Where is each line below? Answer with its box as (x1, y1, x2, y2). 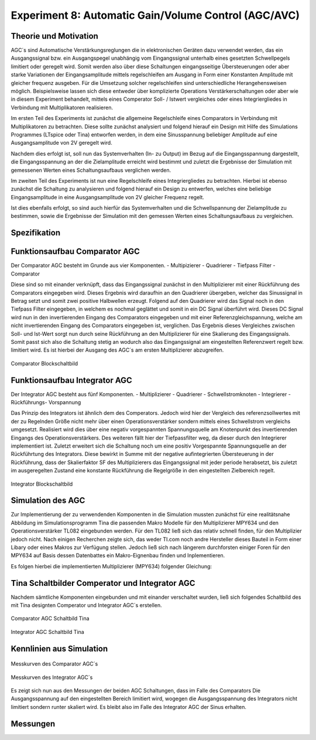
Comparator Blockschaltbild (11, 360, 78, 367)
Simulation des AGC (11, 496, 85, 506)
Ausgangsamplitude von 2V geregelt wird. (11, 139, 112, 146)
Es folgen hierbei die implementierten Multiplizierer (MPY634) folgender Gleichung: (11, 562, 212, 570)
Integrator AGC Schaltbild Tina (11, 628, 84, 635)
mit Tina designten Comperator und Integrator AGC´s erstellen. (11, 602, 162, 609)
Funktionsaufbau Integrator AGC (11, 375, 133, 385)
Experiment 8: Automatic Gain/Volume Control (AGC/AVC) (11, 9, 300, 22)
